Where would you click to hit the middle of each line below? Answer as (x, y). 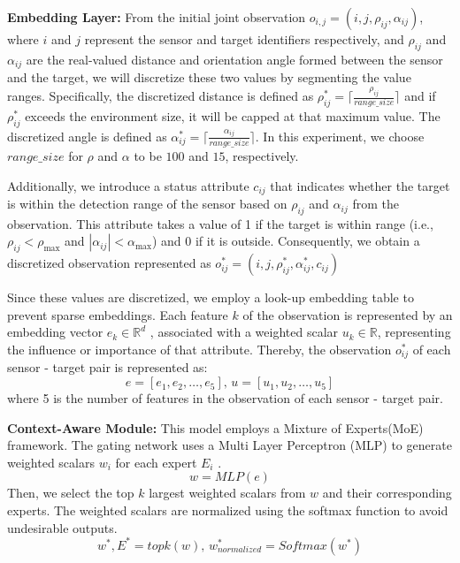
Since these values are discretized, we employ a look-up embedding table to (211, 297)
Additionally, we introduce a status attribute (128, 185)
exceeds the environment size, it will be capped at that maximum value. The (233, 115)
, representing (414, 332)
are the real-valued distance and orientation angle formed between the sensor (234, 59)
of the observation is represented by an (348, 314)
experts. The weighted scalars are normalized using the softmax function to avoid (228, 510)
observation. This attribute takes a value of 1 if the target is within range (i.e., (220, 223)
